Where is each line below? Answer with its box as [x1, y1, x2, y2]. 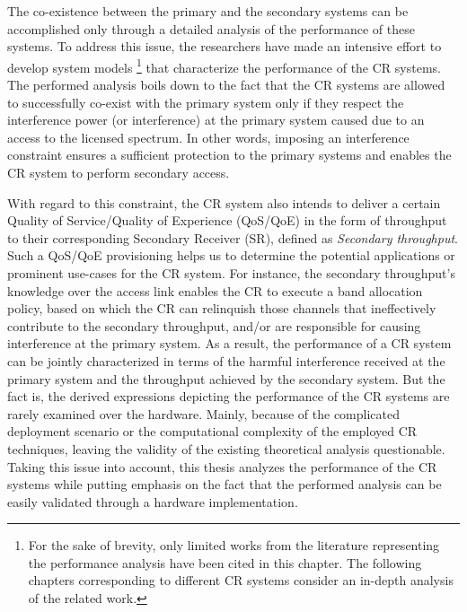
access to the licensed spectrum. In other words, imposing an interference [7, 127, 410, 146]
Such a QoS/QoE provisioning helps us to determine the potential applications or [7, 246, 455, 265]
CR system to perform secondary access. [7, 163, 230, 181]
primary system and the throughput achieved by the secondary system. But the [7, 369, 445, 388]
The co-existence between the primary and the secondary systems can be [7, 2, 409, 20]
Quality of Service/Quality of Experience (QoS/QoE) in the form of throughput [7, 211, 447, 230]
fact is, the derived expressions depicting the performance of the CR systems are [7, 387, 450, 406]
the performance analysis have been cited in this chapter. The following [28, 553, 422, 572]
